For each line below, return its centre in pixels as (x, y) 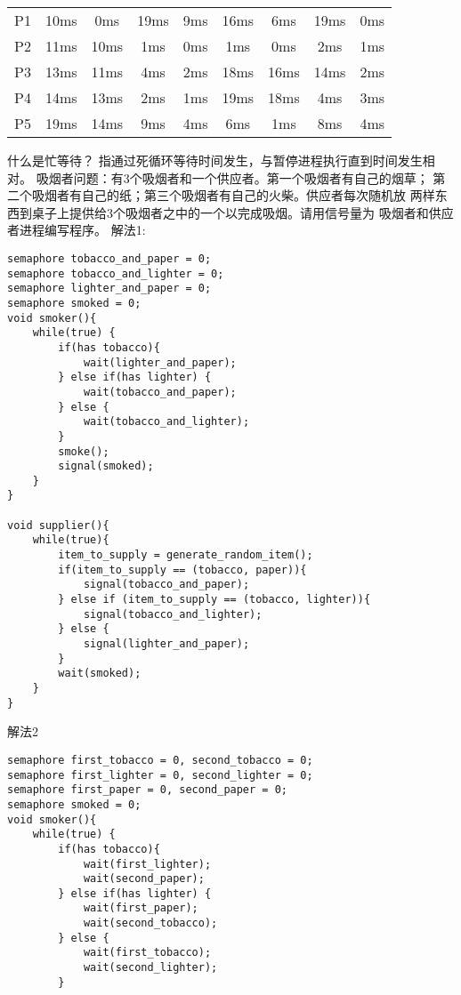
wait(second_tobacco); (150, 923)
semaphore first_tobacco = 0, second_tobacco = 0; (160, 760)
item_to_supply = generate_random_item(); (186, 555)
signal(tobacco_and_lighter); (173, 614)
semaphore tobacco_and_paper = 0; (109, 258)
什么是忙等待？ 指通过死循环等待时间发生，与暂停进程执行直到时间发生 (215, 160)
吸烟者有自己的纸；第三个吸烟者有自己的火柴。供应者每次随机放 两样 (233, 195)
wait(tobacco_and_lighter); (166, 422)
